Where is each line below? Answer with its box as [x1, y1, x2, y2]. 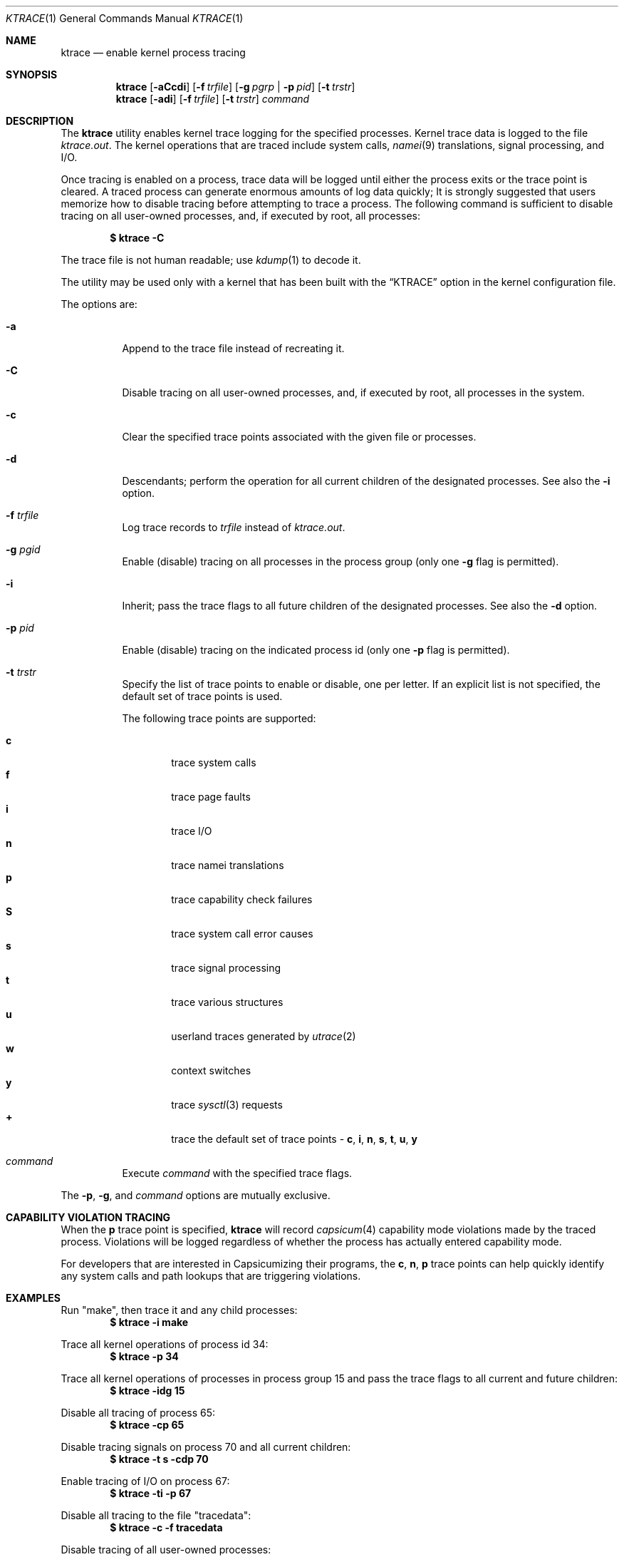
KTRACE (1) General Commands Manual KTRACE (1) [6, 12, 244, 24]
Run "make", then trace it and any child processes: [61, 1304, 298, 1316]
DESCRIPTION [6, 115, 74, 127]
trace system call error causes [171, 927, 313, 940]
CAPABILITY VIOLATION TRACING [6, 1211, 171, 1223]
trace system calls [171, 756, 256, 769]
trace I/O [171, 825, 212, 837]
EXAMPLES [6, 1292, 61, 1304]
